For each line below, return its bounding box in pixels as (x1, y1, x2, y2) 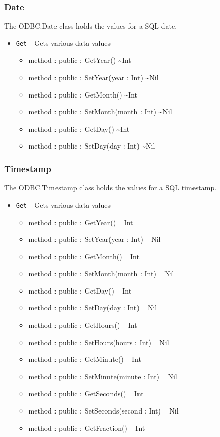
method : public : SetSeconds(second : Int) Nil (28, 405, 179, 416)
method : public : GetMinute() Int (28, 354, 141, 365)
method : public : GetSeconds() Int (28, 388, 144, 399)
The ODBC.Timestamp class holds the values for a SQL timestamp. (4, 182, 217, 193)
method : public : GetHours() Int (28, 320, 137, 330)
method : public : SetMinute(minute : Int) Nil (28, 371, 177, 381)
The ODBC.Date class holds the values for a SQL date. (4, 20, 177, 31)
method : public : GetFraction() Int (28, 422, 145, 433)
